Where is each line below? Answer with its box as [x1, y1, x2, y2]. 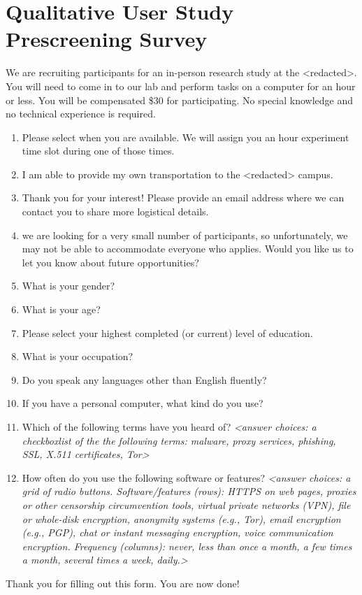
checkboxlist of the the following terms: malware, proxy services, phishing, [22, 433, 336, 447]
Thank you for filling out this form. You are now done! [6, 575, 240, 590]
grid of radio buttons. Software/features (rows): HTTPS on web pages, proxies [22, 484, 356, 499]
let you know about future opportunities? [22, 255, 199, 269]
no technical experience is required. [6, 106, 156, 121]
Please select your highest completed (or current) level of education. [22, 325, 313, 340]
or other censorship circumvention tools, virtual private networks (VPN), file [22, 497, 351, 512]
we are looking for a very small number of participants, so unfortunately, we [22, 227, 348, 242]
